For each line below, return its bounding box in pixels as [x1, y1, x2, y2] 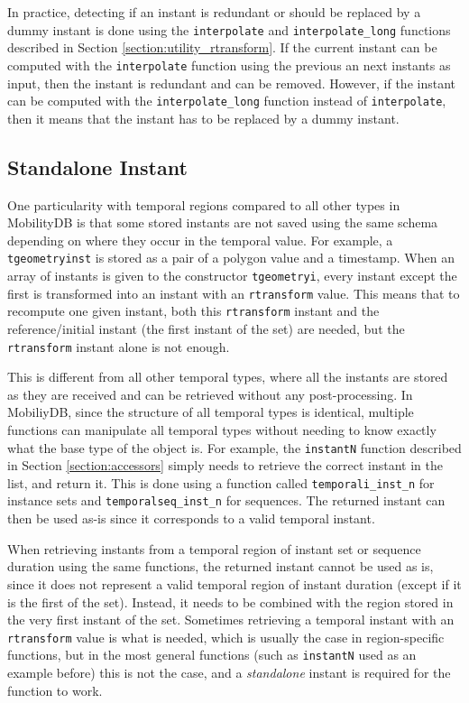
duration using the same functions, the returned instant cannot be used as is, [7, 557, 434, 576]
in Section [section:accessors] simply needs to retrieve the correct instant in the [7, 456, 443, 475]
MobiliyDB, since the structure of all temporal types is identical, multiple [7, 402, 414, 421]
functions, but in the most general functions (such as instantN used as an [7, 645, 417, 664]
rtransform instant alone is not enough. [7, 337, 230, 356]
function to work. [7, 680, 103, 699]
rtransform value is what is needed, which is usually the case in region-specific [7, 627, 445, 646]
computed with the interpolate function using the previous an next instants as [7, 55, 451, 74]
